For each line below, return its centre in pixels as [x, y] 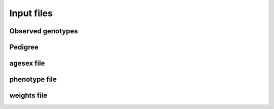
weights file [28, 96]
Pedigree [24, 47]
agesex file [27, 63]
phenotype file [33, 79]
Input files [31, 13]
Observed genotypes [44, 31]
